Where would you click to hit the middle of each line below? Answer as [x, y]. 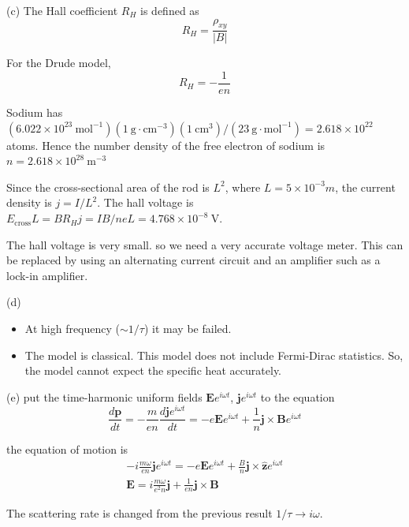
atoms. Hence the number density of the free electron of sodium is [166, 145]
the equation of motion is [67, 449]
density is [29, 202]
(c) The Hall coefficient [62, 10]
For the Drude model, [59, 63]
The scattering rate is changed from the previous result [139, 512]
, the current [365, 187]
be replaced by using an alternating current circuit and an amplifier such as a [193, 260]
